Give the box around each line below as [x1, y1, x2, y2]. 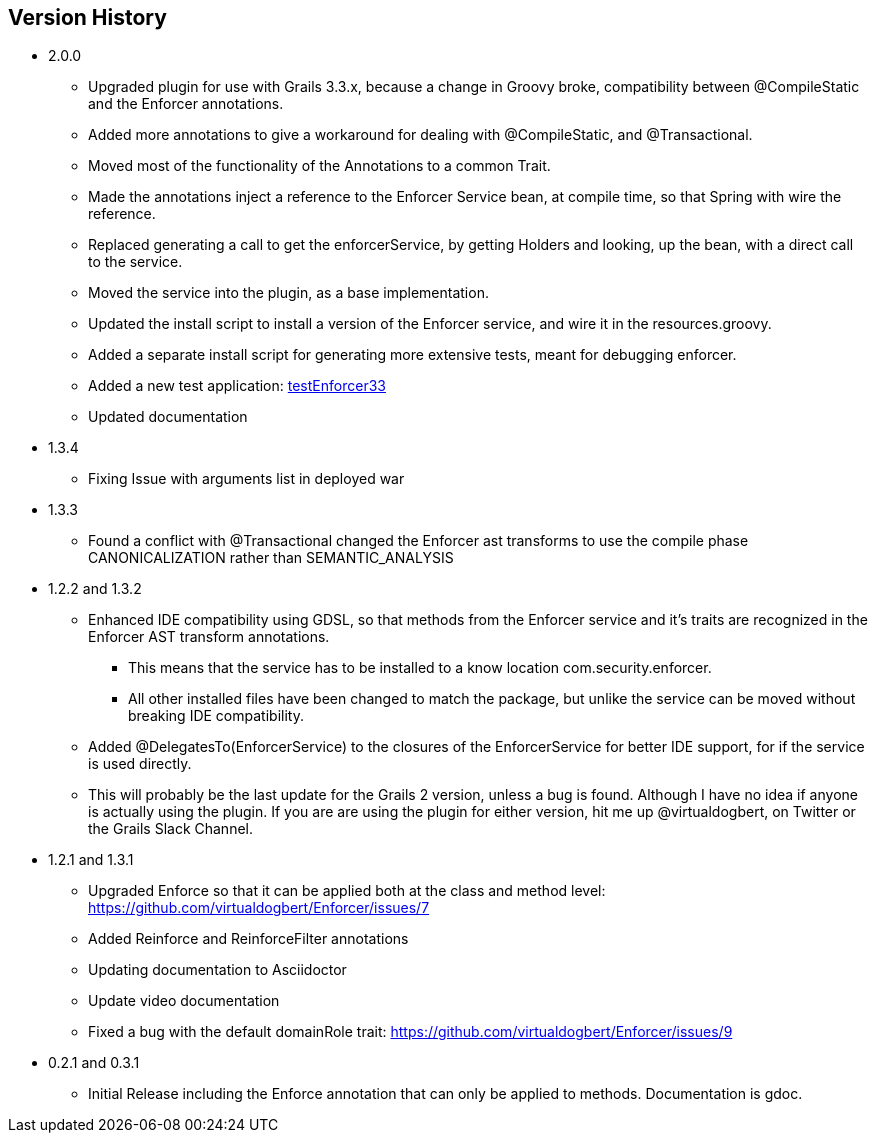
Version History [8, 5, 167, 30]
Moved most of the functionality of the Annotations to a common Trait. [88, 157, 551, 175]
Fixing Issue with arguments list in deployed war [88, 470, 405, 488]
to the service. [88, 253, 183, 271]
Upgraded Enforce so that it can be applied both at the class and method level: [88, 882, 606, 900]
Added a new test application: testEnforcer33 [88, 377, 386, 395]
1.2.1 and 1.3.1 [48, 851, 134, 869]
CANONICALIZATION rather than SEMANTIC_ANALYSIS [88, 549, 454, 567]
